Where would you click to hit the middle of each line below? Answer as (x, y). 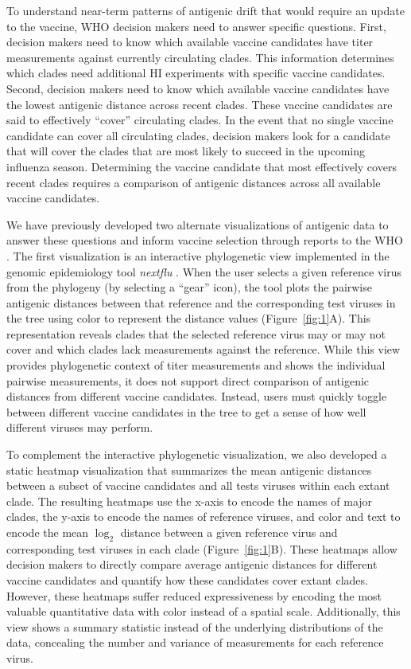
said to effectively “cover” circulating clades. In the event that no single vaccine (200, 120)
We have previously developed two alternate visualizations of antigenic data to (198, 224)
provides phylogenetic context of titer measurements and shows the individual (196, 365)
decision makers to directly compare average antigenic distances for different (192, 564)
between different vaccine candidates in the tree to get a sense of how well (186, 411)
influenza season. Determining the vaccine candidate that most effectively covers (202, 166)
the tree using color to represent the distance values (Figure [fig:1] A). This (189, 318)
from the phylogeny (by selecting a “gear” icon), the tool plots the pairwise (189, 287)
